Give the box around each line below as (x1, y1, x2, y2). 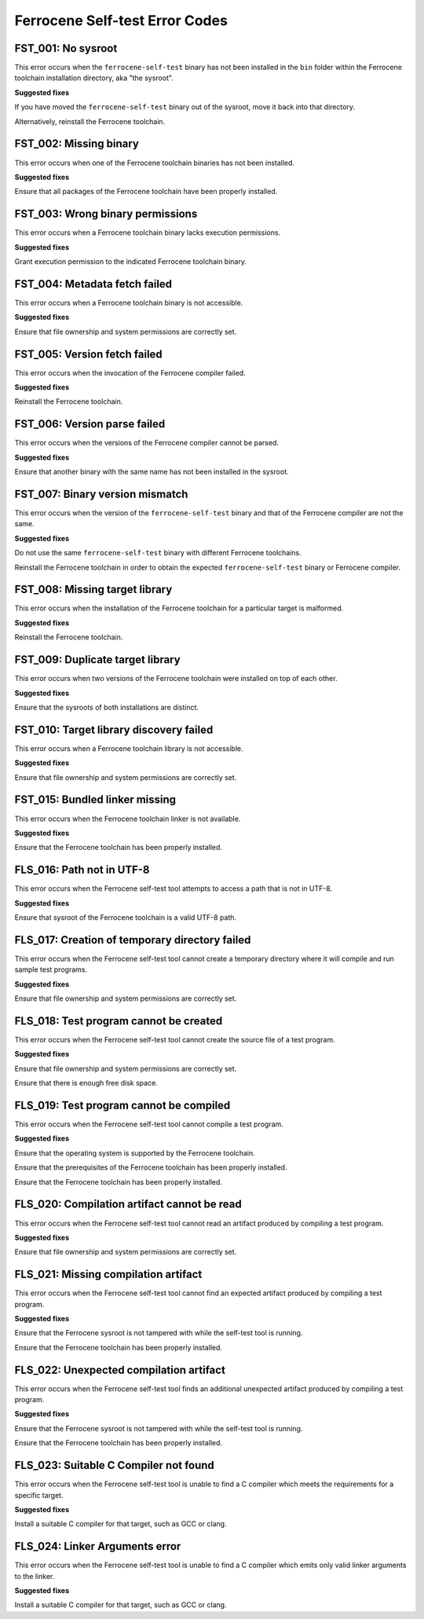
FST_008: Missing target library (14, 583, 173, 596)
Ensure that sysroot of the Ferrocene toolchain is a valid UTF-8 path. (14, 912, 237, 922)
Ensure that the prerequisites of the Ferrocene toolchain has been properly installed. (14, 1163, 287, 1172)
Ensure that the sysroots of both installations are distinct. (14, 702, 199, 712)
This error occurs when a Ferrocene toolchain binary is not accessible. (14, 298, 243, 307)
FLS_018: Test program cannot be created (14, 1014, 223, 1027)
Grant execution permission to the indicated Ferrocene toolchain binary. (14, 257, 247, 266)
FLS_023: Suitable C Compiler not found (14, 1459, 215, 1472)
